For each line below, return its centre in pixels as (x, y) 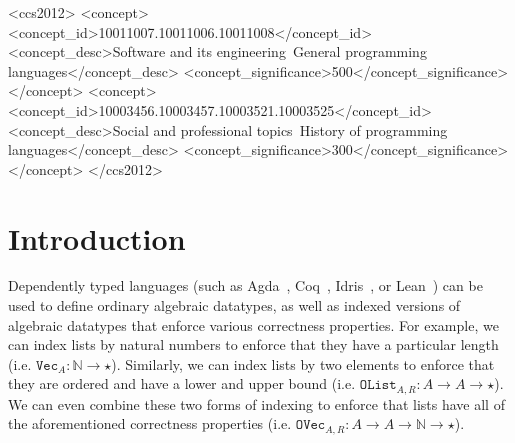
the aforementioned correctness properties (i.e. (150, 423)
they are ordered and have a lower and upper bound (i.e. (182, 383)
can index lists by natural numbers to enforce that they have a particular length (253, 344)
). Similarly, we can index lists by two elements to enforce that (303, 363)
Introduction (97, 237)
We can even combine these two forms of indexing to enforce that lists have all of (256, 403)
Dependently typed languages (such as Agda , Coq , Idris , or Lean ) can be (245, 285)
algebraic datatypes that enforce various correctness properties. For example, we (253, 324)
